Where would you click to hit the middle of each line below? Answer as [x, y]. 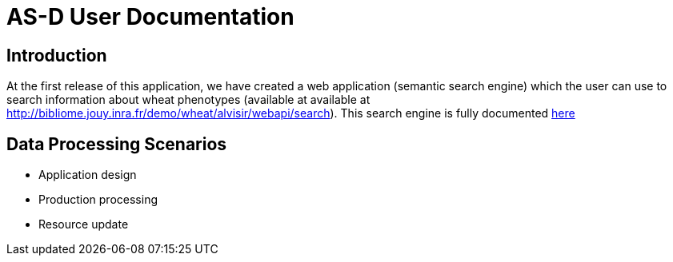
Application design [88, 175]
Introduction [57, 55]
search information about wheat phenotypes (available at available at [188, 100]
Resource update [84, 224]
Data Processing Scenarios [117, 144]
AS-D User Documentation [150, 17]
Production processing [98, 200]
